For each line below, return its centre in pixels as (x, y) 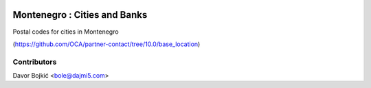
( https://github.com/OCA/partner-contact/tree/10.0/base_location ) (106, 44)
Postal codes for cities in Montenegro (66, 32)
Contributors (35, 62)
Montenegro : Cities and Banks (80, 15)
